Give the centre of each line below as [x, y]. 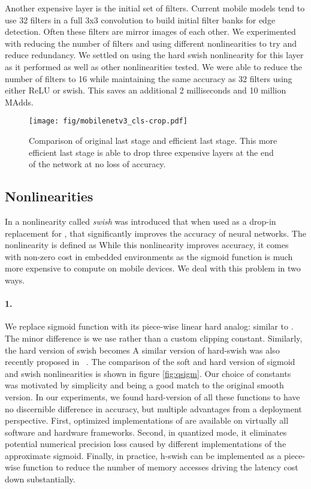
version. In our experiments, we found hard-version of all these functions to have [153, 396]
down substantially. [40, 479]
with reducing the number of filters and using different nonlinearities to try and [151, 43]
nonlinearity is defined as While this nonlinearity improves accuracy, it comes [147, 245]
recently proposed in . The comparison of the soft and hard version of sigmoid [150, 362]
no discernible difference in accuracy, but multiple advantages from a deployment [153, 408]
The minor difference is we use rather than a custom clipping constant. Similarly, [154, 338]
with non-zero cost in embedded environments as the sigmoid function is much [149, 256]
